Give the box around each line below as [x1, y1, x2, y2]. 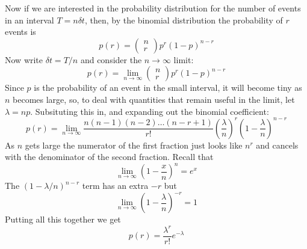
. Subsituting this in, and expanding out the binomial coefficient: [30, 105, 269, 117]
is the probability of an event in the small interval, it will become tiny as [34, 81, 302, 94]
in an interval [5, 13, 54, 26]
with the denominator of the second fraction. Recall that [5, 150, 214, 163]
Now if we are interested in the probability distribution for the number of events [5, 2, 301, 14]
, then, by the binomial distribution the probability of [84, 13, 283, 26]
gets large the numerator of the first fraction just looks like [25, 138, 243, 151]
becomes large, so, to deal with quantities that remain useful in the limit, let [13, 93, 295, 105]
